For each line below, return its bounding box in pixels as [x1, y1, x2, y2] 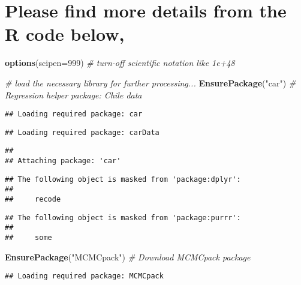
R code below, [5, 22, 125, 46]
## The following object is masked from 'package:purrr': [5, 213, 241, 222]
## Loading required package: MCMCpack [5, 272, 164, 281]
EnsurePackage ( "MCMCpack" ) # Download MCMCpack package [5, 250, 251, 263]
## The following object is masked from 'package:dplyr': [5, 175, 241, 184]
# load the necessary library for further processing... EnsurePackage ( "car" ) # [5, 76, 296, 89]
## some [5, 233, 52, 242]
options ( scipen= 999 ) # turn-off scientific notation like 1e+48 [5, 56, 235, 69]
